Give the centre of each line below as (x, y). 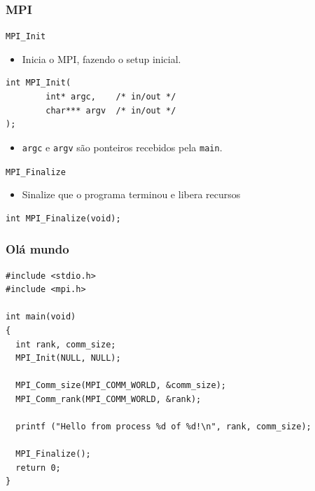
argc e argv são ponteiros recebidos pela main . (122, 147)
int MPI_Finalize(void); (63, 218)
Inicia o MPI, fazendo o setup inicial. (101, 58)
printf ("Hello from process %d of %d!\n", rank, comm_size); (163, 427)
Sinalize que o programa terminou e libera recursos (131, 194)
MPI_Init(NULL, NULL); (68, 358)
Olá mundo (37, 249)
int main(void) (41, 317)
